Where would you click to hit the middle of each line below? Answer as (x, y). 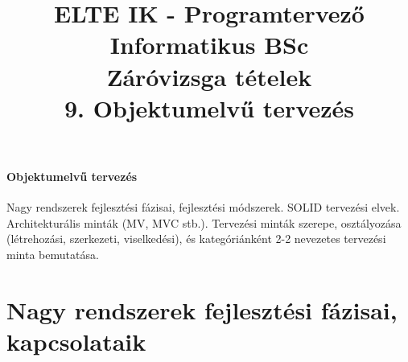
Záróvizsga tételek (209, 76)
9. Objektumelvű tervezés (209, 107)
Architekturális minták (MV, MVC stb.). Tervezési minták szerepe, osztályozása (204, 222)
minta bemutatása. (53, 254)
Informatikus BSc (209, 45)
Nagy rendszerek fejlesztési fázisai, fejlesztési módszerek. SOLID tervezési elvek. (203, 207)
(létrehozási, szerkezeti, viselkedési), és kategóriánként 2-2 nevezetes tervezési (196, 239)
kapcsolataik (76, 341)
